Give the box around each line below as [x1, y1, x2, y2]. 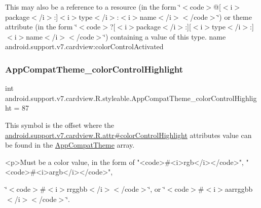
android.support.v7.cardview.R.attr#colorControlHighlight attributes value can [5, 129, 252, 140]
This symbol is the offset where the [5, 119, 114, 130]
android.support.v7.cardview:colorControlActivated [5, 41, 164, 52]
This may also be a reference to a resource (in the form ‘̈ [5, 2, 181, 12]
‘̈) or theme [217, 11, 252, 22]
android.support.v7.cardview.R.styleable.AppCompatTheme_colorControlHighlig [5, 92, 257, 103]
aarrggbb [225, 183, 253, 194]
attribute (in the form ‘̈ [5, 21, 78, 32]
